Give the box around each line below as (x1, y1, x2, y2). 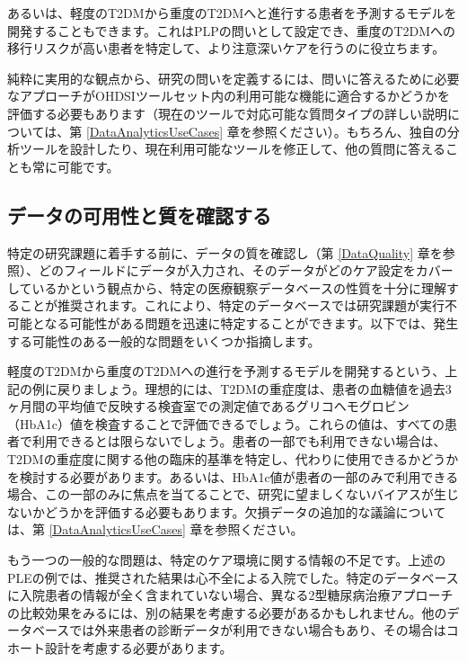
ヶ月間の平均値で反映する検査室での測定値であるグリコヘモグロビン (7, 397, 410, 416)
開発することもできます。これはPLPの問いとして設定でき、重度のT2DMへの (7, 21, 456, 40)
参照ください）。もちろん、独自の (251, 121, 447, 140)
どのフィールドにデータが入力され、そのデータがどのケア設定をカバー (38, 261, 454, 280)
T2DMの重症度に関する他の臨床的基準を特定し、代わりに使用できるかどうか (7, 450, 459, 469)
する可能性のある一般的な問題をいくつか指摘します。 (7, 331, 321, 350)
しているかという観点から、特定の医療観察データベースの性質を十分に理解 (7, 278, 446, 297)
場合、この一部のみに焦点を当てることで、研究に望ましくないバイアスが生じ (7, 485, 460, 504)
